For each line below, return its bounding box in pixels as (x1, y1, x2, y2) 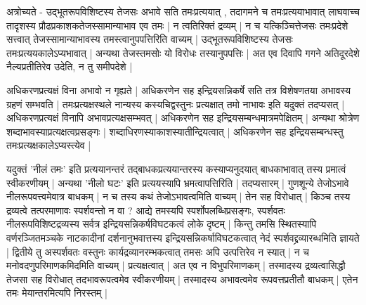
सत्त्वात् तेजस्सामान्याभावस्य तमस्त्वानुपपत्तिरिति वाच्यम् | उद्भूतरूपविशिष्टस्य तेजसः (6, 32, 293, 46)
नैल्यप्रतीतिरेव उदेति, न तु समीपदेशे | (6, 59, 133, 74)
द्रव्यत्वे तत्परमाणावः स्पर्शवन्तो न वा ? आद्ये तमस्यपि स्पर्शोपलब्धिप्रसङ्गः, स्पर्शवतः (6, 202, 285, 217)
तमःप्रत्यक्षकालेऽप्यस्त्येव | (6, 138, 91, 152)
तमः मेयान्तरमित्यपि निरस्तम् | (6, 285, 107, 300)
